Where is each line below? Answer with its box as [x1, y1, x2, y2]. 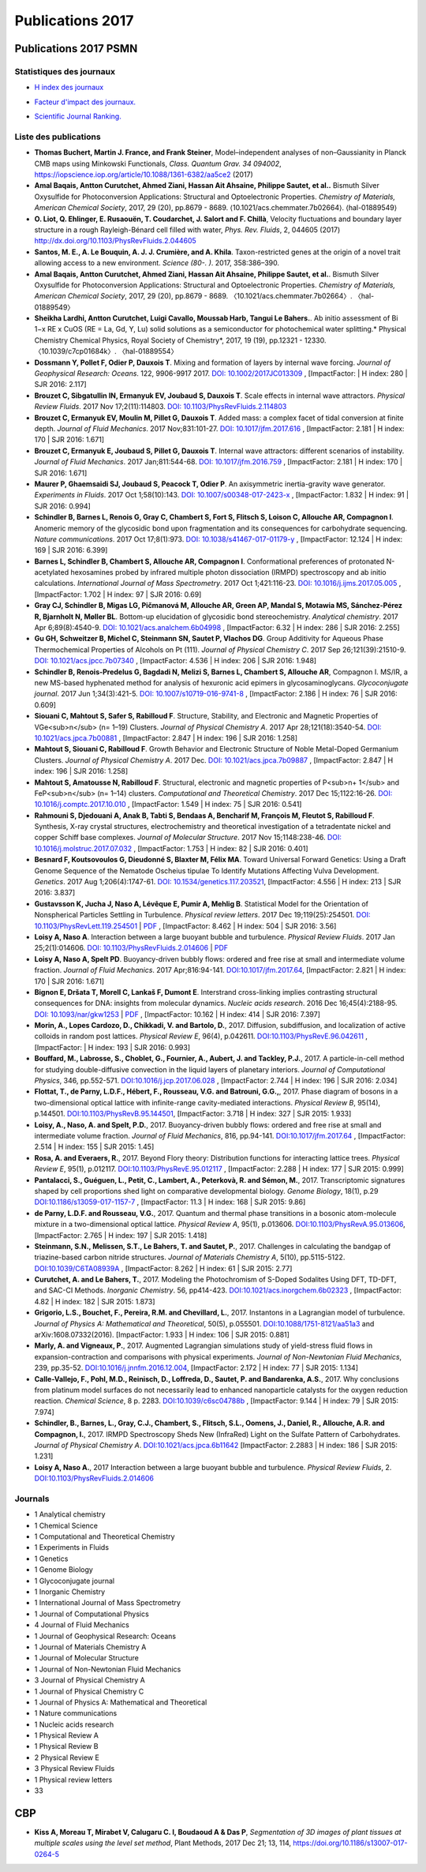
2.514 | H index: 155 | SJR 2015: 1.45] [34, 1142, 155, 1152]
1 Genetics [34, 1554, 69, 1563]
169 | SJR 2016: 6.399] [34, 546, 108, 555]
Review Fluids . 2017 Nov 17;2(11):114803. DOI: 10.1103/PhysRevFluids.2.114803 [34, 402, 287, 411]
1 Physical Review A [34, 1731, 99, 1740]
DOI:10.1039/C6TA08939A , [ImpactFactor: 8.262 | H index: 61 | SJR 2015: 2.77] [34, 1263, 293, 1273]
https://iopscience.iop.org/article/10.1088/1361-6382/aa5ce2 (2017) [34, 170, 254, 179]
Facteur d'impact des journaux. [34, 97, 136, 107]
